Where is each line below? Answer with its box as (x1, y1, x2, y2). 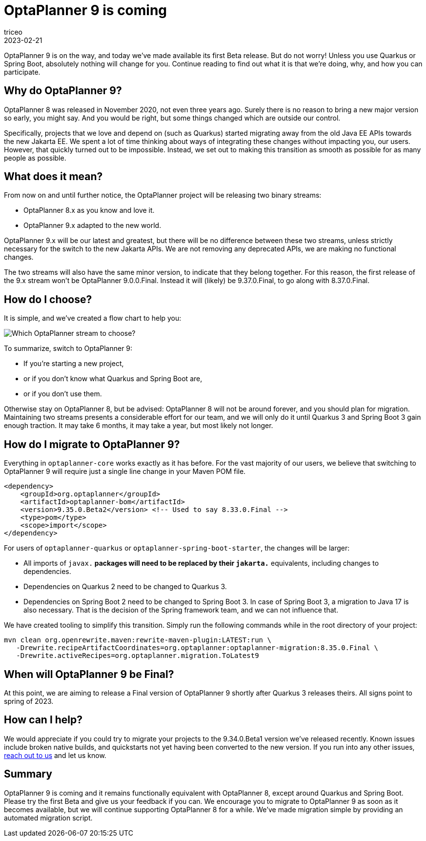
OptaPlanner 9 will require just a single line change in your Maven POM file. (4, 467, 246, 476)
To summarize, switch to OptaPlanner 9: (4, 344, 133, 353)
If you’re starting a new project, (23, 359, 124, 368)
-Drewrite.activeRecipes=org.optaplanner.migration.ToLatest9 (16, 652, 259, 660)
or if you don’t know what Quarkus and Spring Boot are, (23, 374, 203, 383)
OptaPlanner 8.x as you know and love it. (23, 206, 155, 215)
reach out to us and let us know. (4, 751, 106, 759)
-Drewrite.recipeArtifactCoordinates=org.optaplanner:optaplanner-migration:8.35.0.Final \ (16, 644, 379, 652)
